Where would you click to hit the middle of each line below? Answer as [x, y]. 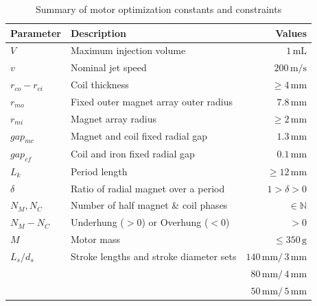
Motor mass [95, 239]
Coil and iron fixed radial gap [132, 154]
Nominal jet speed [108, 67]
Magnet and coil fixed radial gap [139, 136]
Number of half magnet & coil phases [149, 205]
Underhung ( [97, 222]
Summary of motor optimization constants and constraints [158, 9]
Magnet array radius [113, 118]
